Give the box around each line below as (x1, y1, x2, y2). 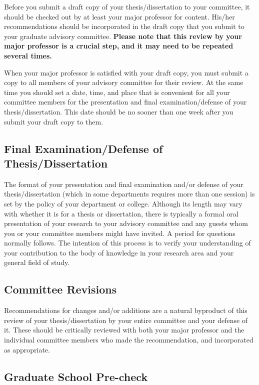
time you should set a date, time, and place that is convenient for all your (4, 86, 230, 97)
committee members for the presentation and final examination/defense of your (4, 96, 247, 107)
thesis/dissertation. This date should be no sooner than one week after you (4, 106, 233, 116)
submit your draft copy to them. (4, 116, 103, 126)
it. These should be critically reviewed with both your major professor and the (4, 324, 244, 335)
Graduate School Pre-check (4, 368, 148, 384)
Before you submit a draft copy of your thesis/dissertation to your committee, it (4, 1, 250, 11)
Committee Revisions (4, 281, 117, 297)
